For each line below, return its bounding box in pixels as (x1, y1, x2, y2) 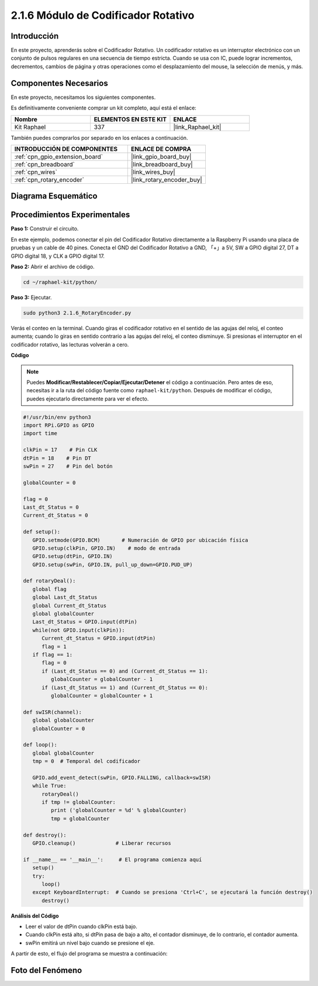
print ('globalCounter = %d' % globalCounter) (50, 807, 187, 814)
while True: (32, 782, 67, 789)
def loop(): (23, 741, 58, 748)
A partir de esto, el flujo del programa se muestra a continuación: (11, 950, 168, 957)
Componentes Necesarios (11, 78, 108, 88)
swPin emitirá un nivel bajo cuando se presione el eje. (25, 939, 155, 946)
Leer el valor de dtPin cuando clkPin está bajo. (25, 923, 137, 930)
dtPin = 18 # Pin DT (23, 454, 92, 461)
